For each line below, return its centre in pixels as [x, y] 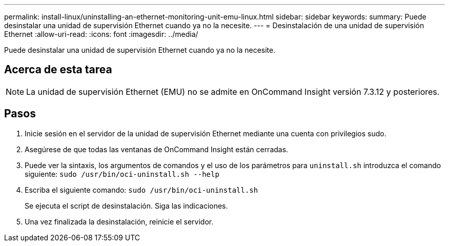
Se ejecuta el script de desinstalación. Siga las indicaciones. [126, 206]
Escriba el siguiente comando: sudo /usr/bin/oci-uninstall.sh [141, 190]
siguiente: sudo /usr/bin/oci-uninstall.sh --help [122, 174]
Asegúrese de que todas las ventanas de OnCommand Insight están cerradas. [157, 149]
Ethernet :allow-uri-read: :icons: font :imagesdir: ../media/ [101, 34]
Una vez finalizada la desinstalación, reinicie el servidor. [119, 221]
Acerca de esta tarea [58, 70]
